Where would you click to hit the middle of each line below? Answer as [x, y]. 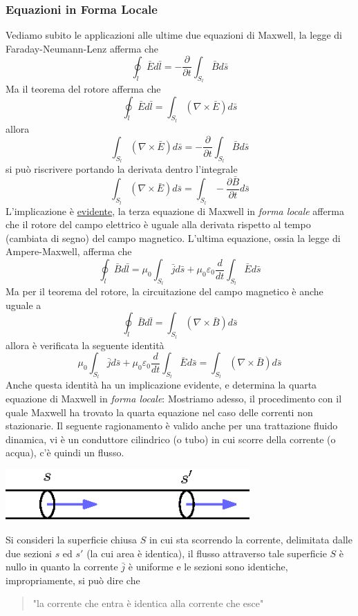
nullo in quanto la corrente [62, 567]
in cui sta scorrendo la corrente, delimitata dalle [251, 539]
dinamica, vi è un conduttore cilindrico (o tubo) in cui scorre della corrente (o [171, 439]
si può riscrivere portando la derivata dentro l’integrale [122, 169]
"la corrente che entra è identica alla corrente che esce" [148, 603]
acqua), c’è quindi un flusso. [65, 452]
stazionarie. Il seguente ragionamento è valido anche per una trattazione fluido [172, 426]
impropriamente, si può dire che [73, 580]
